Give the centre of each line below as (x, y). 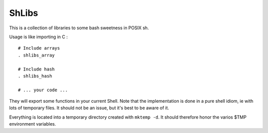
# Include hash (36, 69)
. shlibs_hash (35, 76)
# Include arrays (39, 48)
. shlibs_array (36, 55)
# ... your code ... (43, 90)
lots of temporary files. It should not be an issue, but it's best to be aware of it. (89, 108)
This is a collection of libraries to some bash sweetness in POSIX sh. (79, 28)
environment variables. (33, 124)
